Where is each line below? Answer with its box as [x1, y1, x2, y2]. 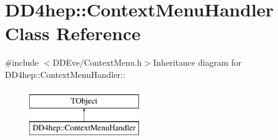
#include [5, 56, 39, 69]
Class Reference [5, 21, 141, 46]
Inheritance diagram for [153, 56, 242, 69]
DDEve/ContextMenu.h [52, 56, 142, 69]
